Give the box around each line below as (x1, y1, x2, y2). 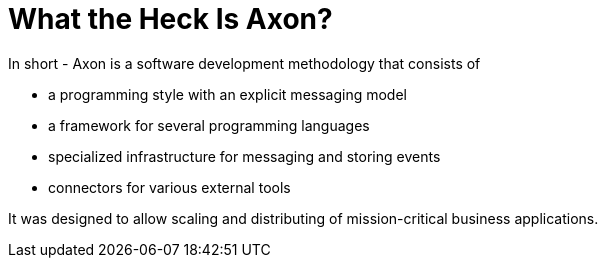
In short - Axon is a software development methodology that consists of (8, 54, 481, 72)
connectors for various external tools (48, 178, 291, 196)
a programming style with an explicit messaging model (48, 85, 407, 103)
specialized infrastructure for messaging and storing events (48, 147, 441, 165)
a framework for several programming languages (48, 116, 370, 134)
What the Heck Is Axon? (8, 2, 333, 36)
